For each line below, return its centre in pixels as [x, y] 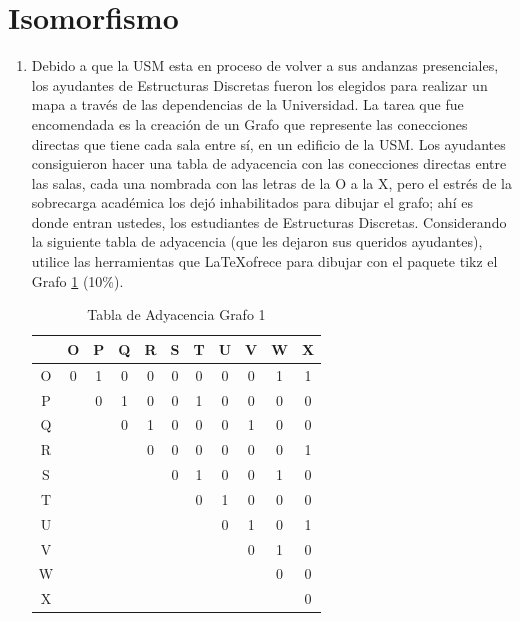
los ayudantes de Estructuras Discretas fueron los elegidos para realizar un [259, 84]
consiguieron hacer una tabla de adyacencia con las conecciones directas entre [269, 163]
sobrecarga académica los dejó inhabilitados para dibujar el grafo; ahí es [252, 202]
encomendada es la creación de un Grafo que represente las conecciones [249, 123]
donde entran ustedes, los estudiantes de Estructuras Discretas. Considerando [269, 221]
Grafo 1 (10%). [77, 280]
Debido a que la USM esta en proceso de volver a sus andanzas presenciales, [265, 65]
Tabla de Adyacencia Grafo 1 [176, 314]
